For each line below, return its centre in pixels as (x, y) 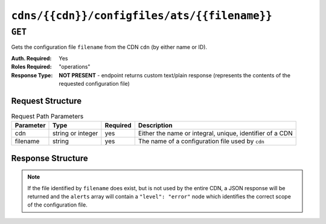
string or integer (75, 133)
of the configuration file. (57, 205)
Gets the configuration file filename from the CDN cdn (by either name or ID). (109, 47)
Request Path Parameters (47, 117)
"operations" (75, 67)
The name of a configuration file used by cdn (201, 141)
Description (155, 126)
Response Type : (32, 75)
